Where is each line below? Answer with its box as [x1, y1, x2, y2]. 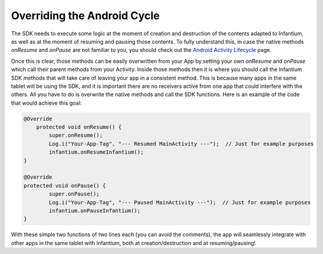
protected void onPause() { [23, 182, 106, 189]
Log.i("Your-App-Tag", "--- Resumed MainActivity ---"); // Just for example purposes [48, 140, 314, 147]
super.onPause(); [48, 191, 100, 197]
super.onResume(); [48, 132, 103, 139]
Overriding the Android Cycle [11, 9, 160, 22]
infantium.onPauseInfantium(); [48, 207, 141, 214]
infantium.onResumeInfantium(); [48, 149, 144, 155]
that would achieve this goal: [11, 99, 82, 106]
